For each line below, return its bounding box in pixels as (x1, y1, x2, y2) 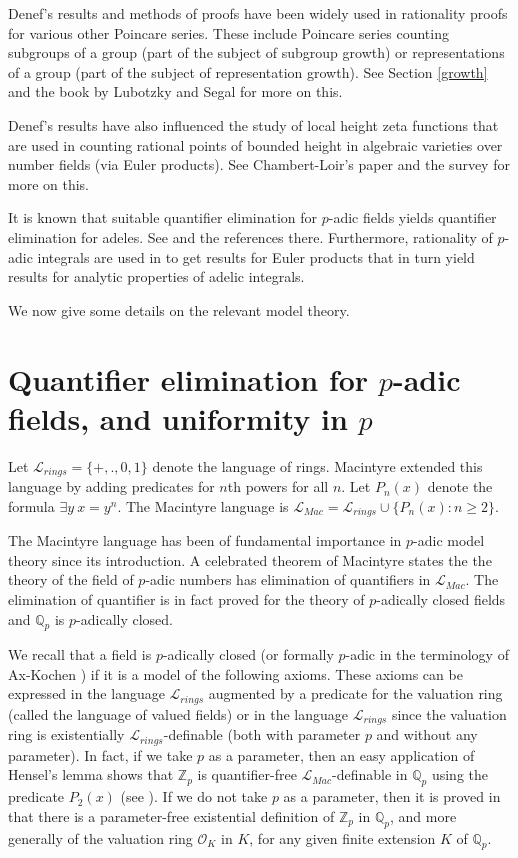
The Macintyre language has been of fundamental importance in (8, 530, 402, 551)
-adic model (413, 530, 485, 551)
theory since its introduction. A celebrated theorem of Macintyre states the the (8, 549, 492, 570)
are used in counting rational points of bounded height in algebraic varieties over (8, 134, 503, 155)
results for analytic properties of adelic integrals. (8, 266, 305, 287)
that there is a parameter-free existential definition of (8, 805, 335, 826)
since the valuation (391, 703, 507, 724)
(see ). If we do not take (120, 786, 268, 807)
